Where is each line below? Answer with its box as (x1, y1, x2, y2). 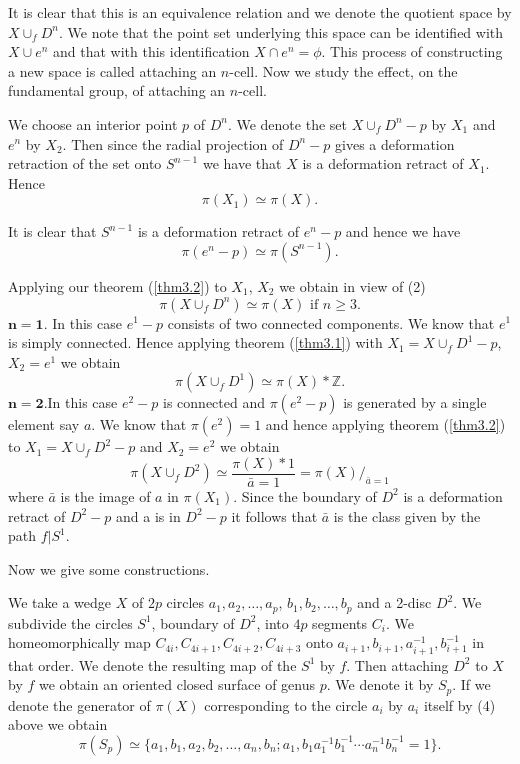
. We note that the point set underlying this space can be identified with (59, 21, 504, 42)
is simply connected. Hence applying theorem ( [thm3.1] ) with (8, 332, 383, 353)
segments (312, 612, 368, 633)
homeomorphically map (8, 632, 151, 653)
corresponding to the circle (204, 694, 368, 715)
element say (8, 414, 80, 435)
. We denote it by (326, 674, 434, 695)
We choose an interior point (8, 113, 178, 134)
